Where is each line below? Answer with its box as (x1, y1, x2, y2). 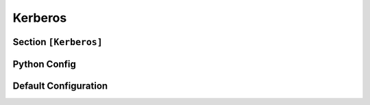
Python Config (12, 58, 77, 70)
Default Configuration (12, 80, 108, 91)
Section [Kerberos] (12, 36, 103, 48)
